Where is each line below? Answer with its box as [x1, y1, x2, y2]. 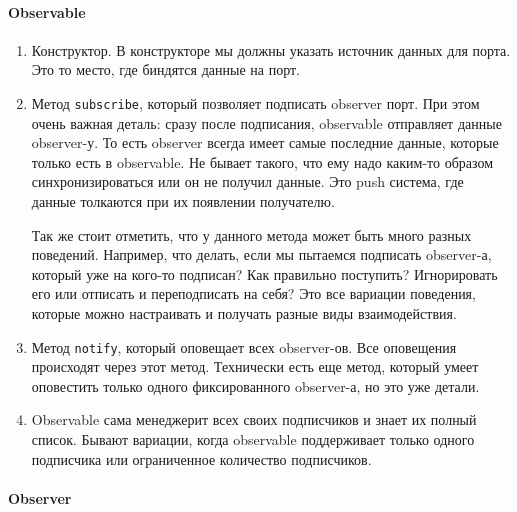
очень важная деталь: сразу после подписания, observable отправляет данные [31, 112, 502, 133]
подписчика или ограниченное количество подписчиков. [31, 448, 372, 469]
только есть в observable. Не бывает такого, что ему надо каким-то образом [31, 151, 494, 172]
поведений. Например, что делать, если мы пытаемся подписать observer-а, [31, 244, 492, 265]
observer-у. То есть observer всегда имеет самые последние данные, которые [31, 132, 499, 153]
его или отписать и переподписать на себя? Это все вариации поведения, [31, 283, 476, 304]
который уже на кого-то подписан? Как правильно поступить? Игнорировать [31, 263, 498, 284]
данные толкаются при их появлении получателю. [31, 191, 335, 212]
